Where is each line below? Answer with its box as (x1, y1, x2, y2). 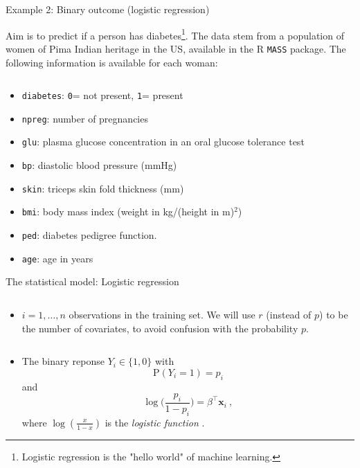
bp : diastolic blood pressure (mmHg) (21, 158, 177, 172)
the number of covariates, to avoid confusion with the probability (21, 321, 298, 335)
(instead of (266, 307, 312, 321)
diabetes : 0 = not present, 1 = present (21, 88, 183, 102)
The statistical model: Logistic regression (6, 274, 179, 289)
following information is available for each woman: (6, 55, 218, 69)
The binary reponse (21, 354, 105, 368)
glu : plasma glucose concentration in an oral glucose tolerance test (21, 134, 305, 149)
